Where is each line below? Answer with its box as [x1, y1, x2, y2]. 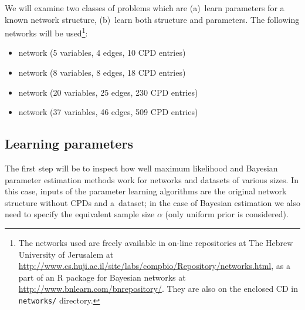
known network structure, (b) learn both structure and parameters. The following [5, 13, 300, 25]
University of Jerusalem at [18, 248, 114, 260]
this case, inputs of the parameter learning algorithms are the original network [5, 185, 287, 197]
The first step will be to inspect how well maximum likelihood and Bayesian [5, 162, 278, 174]
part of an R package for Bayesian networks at [18, 271, 186, 283]
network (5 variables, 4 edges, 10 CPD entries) [18, 46, 186, 59]
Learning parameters [5, 134, 133, 153]
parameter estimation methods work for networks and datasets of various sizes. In [5, 173, 299, 186]
